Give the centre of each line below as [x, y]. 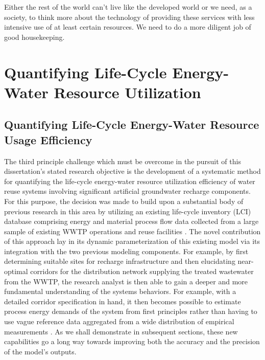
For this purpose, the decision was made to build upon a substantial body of [124, 201]
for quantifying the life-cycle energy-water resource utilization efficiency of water [130, 181]
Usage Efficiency [48, 139]
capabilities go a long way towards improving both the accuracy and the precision [132, 341]
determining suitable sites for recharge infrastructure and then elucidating [120, 261]
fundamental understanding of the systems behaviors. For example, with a [120, 291]
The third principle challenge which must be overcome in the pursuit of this [123, 161]
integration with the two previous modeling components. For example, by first [126, 251]
